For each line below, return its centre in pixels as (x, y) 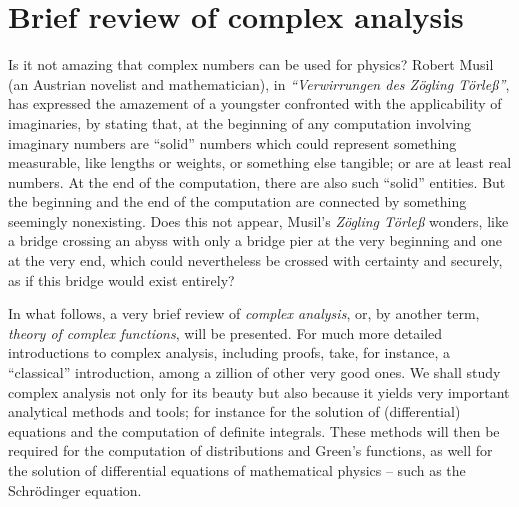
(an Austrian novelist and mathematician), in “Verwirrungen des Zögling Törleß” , (259, 83)
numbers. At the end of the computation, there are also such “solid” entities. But (257, 181)
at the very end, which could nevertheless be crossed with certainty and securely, (255, 260)
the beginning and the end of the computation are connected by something (237, 201)
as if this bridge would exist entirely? (121, 279)
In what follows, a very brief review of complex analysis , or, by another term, (244, 313)
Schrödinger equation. (75, 489)
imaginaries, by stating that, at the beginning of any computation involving (240, 122)
